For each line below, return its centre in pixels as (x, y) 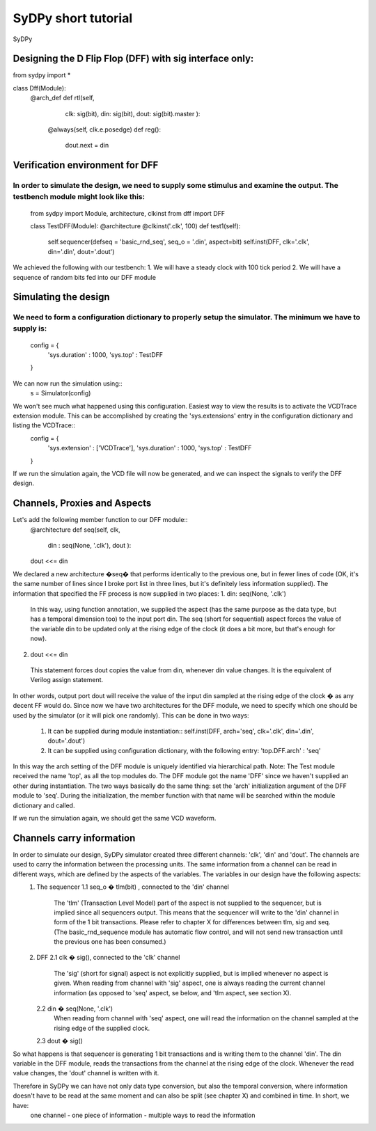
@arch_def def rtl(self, (62, 98)
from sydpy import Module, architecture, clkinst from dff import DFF (128, 213)
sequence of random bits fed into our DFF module (85, 277)
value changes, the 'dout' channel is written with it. (86, 1073)
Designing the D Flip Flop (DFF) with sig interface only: (133, 59)
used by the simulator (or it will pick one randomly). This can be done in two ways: (131, 715)
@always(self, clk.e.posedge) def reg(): (104, 129)
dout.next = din (87, 145)
